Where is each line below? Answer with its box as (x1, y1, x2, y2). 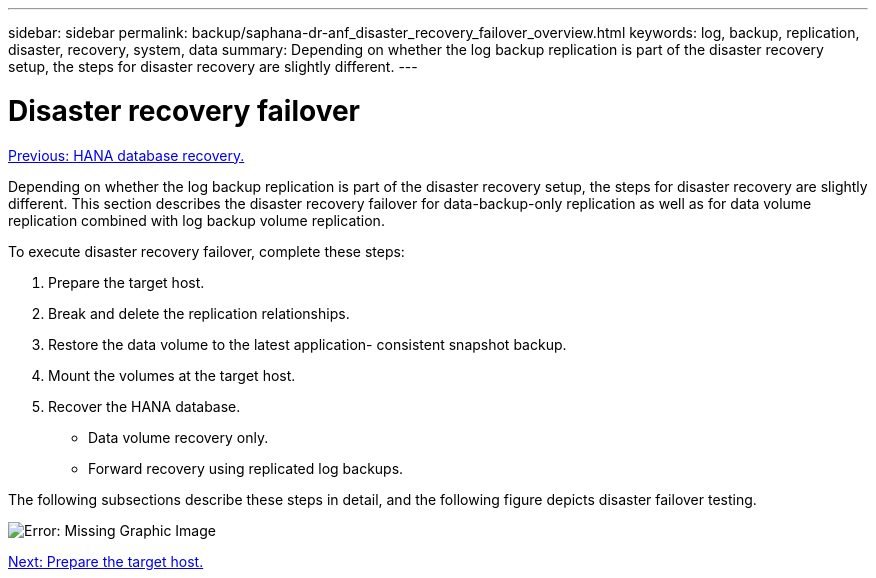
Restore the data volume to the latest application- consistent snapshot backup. (48, 335, 567, 353)
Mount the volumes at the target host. (48, 366, 296, 384)
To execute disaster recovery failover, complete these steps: (8, 242, 405, 260)
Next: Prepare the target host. (8, 552, 204, 570)
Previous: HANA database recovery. (8, 146, 245, 164)
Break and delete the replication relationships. (48, 304, 350, 322)
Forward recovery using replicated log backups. (88, 459, 404, 477)
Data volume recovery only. (88, 428, 269, 446)
